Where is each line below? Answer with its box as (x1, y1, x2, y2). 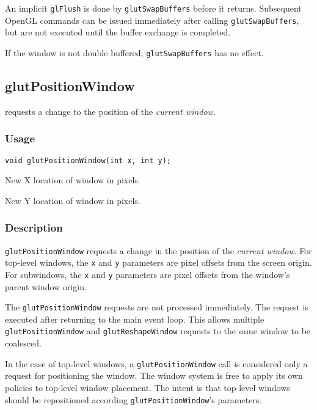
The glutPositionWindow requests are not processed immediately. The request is (5, 301, 308, 313)
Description (5, 220, 63, 235)
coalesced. (5, 337, 42, 350)
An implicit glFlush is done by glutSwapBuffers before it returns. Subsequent (5, 2, 302, 14)
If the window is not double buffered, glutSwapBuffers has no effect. (5, 46, 264, 59)
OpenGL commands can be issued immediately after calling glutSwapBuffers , (5, 13, 299, 26)
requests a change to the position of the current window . (5, 104, 216, 117)
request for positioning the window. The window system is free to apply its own (5, 369, 303, 382)
